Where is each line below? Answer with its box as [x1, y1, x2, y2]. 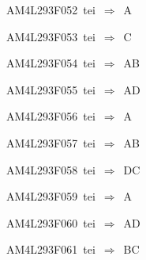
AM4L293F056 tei [6, 108, 95, 124]
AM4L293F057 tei [6, 134, 95, 151]
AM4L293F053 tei [6, 28, 95, 44]
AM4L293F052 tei [6, 2, 95, 17]
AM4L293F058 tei [6, 161, 95, 178]
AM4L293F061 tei [6, 241, 95, 258]
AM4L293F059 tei [6, 188, 95, 205]
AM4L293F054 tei [6, 55, 95, 71]
